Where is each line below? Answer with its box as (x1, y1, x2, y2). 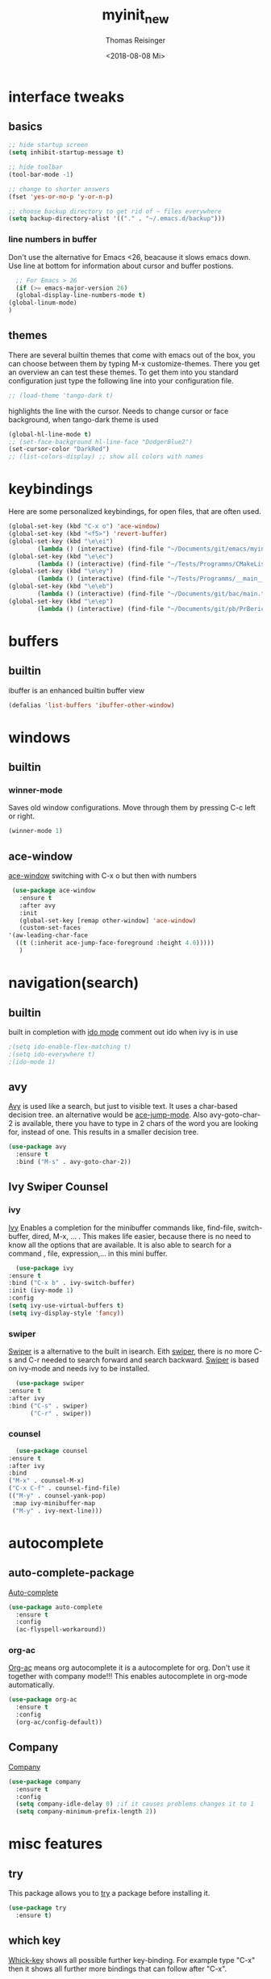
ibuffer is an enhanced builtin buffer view (8, 685, 145, 695)
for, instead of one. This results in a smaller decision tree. (8, 1128, 199, 1137)
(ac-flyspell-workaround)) (15, 1625, 106, 1634)
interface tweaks (8, 87, 125, 106)
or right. (8, 811, 35, 821)
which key (8, 1934, 61, 1948)
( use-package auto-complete (8, 1603, 103, 1611)
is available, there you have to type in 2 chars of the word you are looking (15, 1119, 259, 1128)
